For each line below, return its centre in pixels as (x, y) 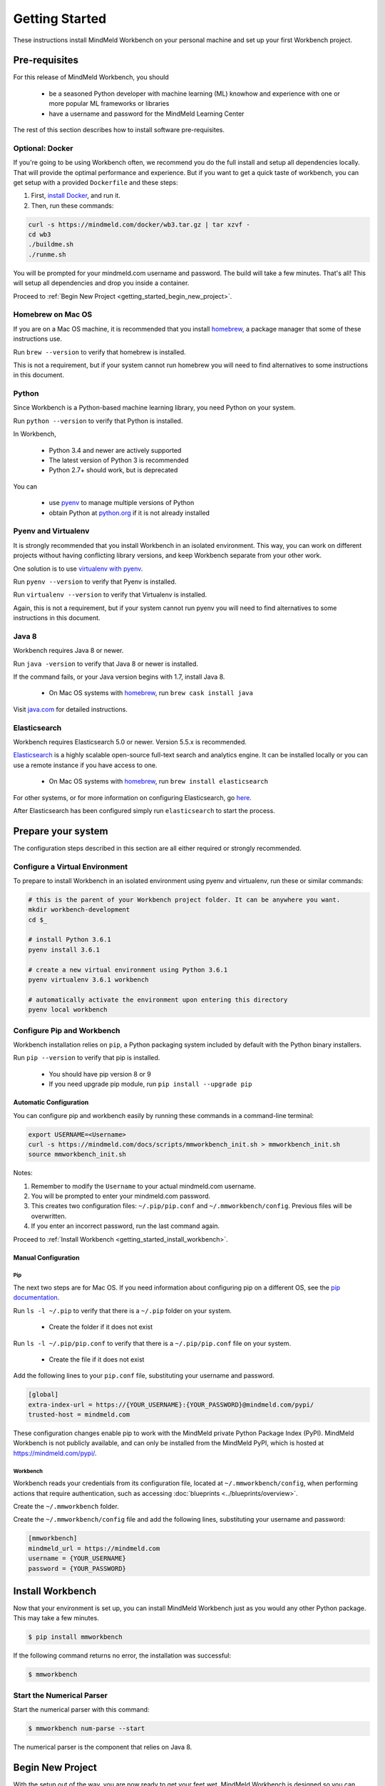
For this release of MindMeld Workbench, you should (91, 77)
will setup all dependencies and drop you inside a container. (101, 283)
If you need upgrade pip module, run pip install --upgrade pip (150, 1084)
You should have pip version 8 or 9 (100, 1074)
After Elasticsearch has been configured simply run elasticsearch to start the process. (144, 810)
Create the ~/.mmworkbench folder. (66, 1507)
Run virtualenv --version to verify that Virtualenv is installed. (110, 595)
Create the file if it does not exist (97, 1359)
